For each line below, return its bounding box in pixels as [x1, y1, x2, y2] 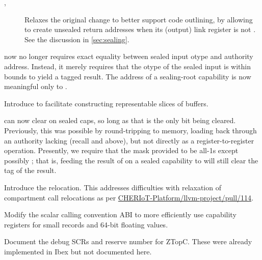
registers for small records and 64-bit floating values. [4, 219, 168, 229]
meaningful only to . [4, 81, 67, 92]
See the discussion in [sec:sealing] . [24, 34, 129, 44]
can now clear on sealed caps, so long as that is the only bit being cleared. [4, 115, 236, 126]
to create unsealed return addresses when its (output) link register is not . [24, 24, 256, 35]
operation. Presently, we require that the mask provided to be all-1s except [4, 145, 239, 156]
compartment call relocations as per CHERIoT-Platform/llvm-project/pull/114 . [4, 192, 254, 203]
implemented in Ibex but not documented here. [4, 246, 152, 256]
